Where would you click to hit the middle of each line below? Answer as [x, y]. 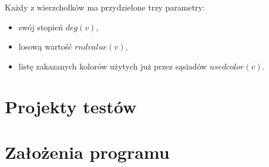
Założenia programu [87, 152]
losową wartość [45, 46]
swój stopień [41, 27]
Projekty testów [71, 106]
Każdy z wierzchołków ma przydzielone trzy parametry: [105, 7]
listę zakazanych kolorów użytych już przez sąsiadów [113, 66]
